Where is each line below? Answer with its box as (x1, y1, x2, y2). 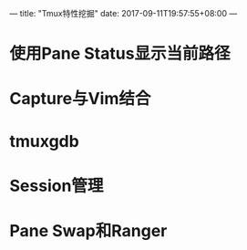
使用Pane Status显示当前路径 (9, 44, 231, 64)
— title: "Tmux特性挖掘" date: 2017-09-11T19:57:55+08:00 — (9, 8, 238, 18)
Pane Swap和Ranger (9, 220, 168, 241)
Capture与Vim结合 (9, 89, 151, 109)
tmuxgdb (9, 130, 79, 151)
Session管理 (9, 175, 104, 196)
